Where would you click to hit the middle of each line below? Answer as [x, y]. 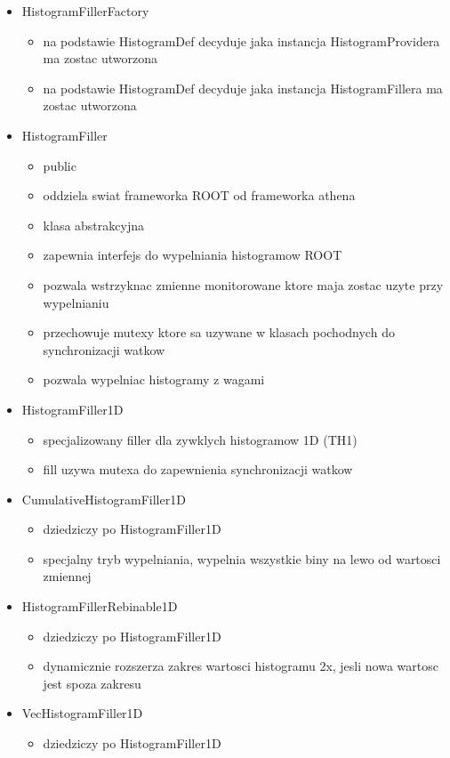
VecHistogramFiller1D [82, 713]
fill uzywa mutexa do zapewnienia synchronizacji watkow [198, 469]
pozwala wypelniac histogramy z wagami [154, 379]
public [60, 165]
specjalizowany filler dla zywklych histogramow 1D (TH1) [200, 439]
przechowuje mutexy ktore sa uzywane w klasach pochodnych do [219, 332]
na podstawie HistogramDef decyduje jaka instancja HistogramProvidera [241, 40]
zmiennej [67, 576]
